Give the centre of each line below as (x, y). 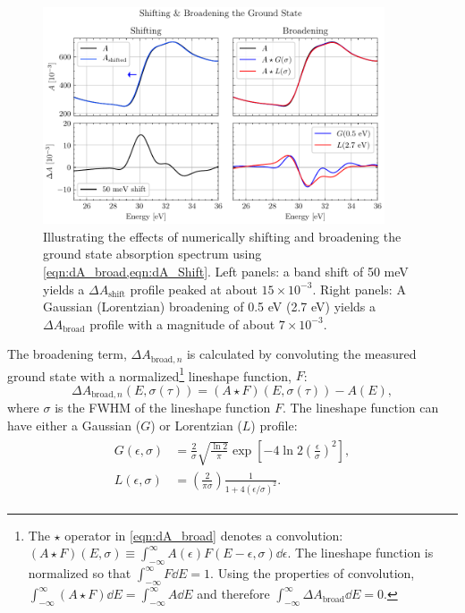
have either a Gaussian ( (74, 426)
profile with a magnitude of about (182, 324)
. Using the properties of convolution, (313, 573)
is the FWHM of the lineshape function (163, 408)
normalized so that (80, 573)
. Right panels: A (359, 289)
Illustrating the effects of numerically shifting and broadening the (222, 236)
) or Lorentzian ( (196, 426)
